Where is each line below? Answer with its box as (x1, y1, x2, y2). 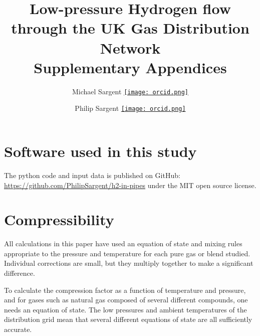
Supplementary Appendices (34, 57, 227, 77)
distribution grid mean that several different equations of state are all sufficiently (4, 314, 252, 324)
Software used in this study (4, 141, 197, 161)
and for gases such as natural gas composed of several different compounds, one (4, 294, 248, 305)
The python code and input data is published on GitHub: (4, 170, 180, 180)
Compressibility (4, 209, 114, 230)
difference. (4, 268, 35, 278)
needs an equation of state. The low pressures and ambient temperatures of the (4, 304, 247, 314)
